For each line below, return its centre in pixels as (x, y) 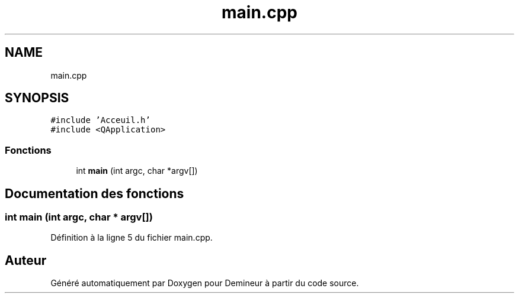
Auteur (26, 260)
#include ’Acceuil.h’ (100, 120)
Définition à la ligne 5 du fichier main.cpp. (132, 238)
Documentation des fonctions (94, 193)
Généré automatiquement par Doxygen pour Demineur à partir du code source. (205, 283)
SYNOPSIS (37, 98)
